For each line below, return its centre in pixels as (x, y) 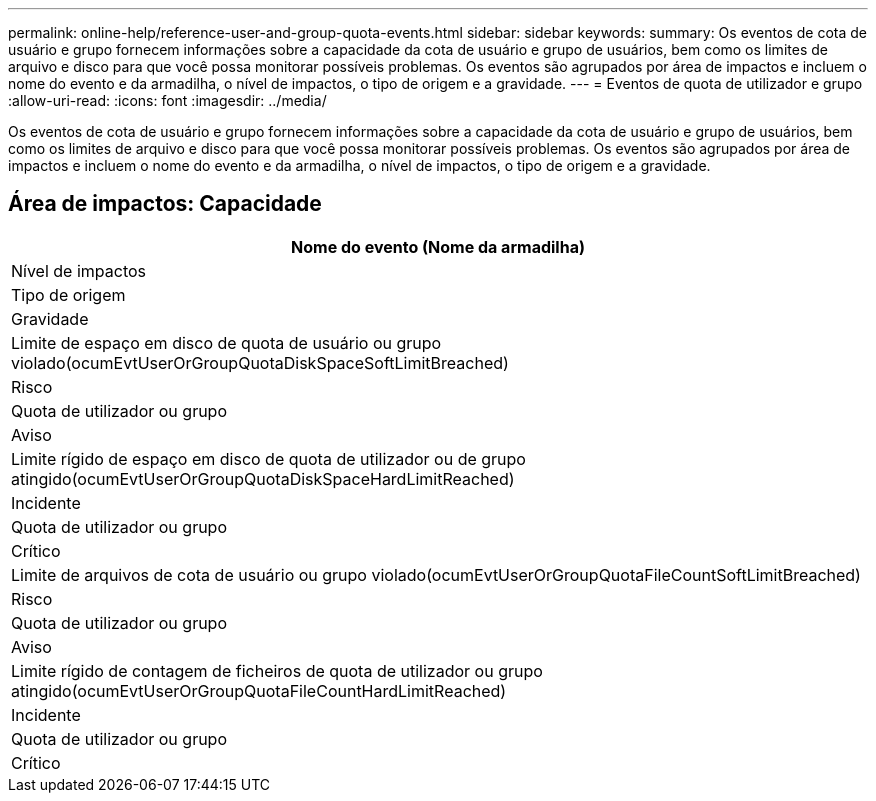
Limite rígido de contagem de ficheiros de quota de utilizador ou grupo (277, 670)
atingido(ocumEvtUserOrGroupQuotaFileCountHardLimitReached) (259, 690)
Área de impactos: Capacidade (165, 204)
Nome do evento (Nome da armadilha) (438, 246)
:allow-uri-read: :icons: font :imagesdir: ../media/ (167, 100)
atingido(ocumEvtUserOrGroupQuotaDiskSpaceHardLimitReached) (263, 478)
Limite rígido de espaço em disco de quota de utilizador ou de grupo (268, 458)
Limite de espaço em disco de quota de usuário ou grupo (226, 342)
